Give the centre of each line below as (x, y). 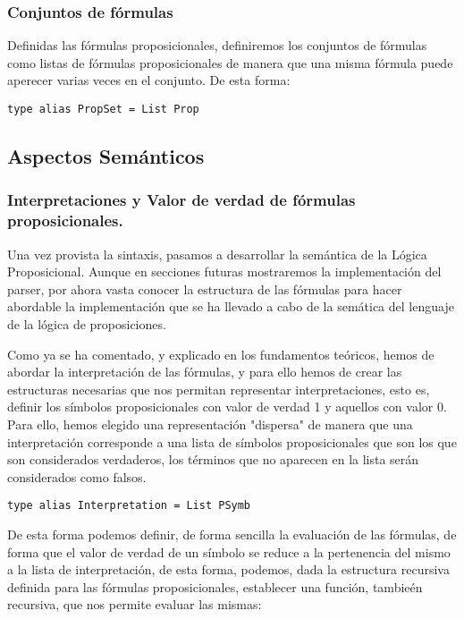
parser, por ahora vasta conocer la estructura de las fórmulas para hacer (205, 288)
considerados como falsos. (77, 476)
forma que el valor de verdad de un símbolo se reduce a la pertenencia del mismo (229, 551)
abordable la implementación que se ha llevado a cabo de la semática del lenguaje (231, 306)
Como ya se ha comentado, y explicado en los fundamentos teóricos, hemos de (221, 354)
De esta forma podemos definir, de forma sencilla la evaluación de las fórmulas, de (232, 534)
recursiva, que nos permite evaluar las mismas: (135, 604)
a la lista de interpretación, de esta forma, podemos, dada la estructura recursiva (228, 569)
